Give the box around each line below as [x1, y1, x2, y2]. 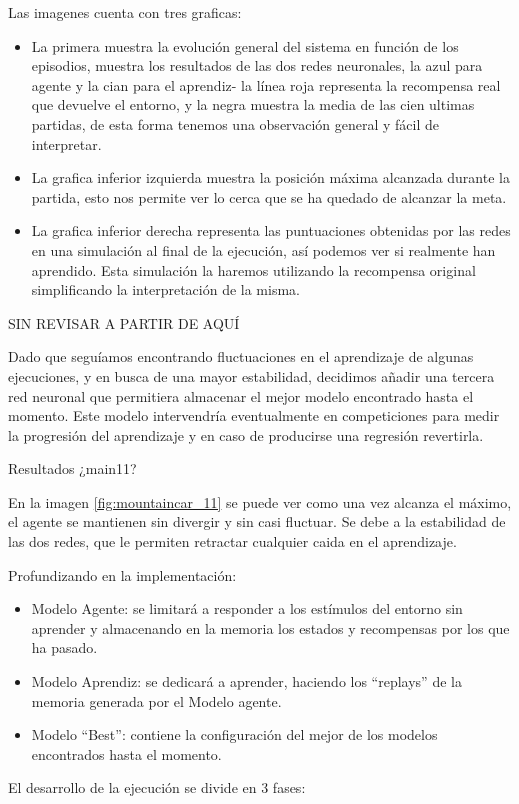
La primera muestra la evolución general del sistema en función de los [31, 35, 459, 56]
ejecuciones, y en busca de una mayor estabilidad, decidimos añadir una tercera [8, 365, 495, 386]
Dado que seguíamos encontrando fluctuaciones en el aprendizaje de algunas [8, 346, 474, 367]
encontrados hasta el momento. [31, 743, 222, 764]
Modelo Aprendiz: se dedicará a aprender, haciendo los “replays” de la [31, 671, 462, 692]
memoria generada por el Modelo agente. [31, 690, 282, 711]
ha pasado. [31, 637, 98, 658]
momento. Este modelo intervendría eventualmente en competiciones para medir [8, 405, 500, 426]
